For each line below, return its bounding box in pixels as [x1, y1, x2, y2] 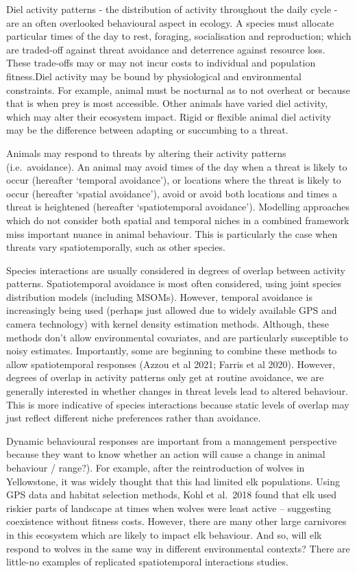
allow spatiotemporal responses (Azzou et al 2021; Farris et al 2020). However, [6, 356, 336, 371]
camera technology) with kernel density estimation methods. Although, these [6, 317, 329, 331]
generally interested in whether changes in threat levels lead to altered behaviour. [6, 384, 349, 398]
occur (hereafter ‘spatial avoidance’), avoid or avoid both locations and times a [6, 186, 338, 200]
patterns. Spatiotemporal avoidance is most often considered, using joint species [6, 276, 342, 291]
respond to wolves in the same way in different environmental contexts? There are [6, 541, 350, 555]
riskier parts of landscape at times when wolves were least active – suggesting [6, 500, 331, 515]
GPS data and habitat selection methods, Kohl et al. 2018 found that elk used [6, 487, 337, 502]
